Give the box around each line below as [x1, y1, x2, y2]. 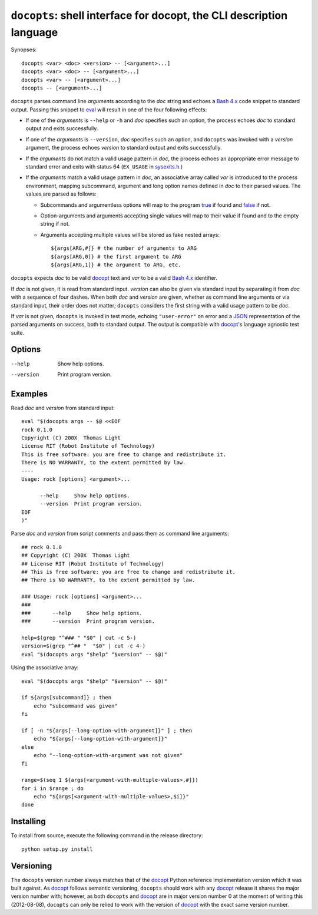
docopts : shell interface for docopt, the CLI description [11, 9, 288, 22]
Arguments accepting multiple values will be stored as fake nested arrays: [40, 231, 220, 238]
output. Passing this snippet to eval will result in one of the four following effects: [11, 106, 207, 113]
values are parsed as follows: [25, 190, 97, 197]
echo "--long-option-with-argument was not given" [33, 752, 183, 759]
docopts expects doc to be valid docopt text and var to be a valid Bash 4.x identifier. [11, 275, 218, 282]
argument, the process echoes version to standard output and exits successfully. [25, 144, 222, 151]
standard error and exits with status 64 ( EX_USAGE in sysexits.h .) [25, 163, 183, 170]
